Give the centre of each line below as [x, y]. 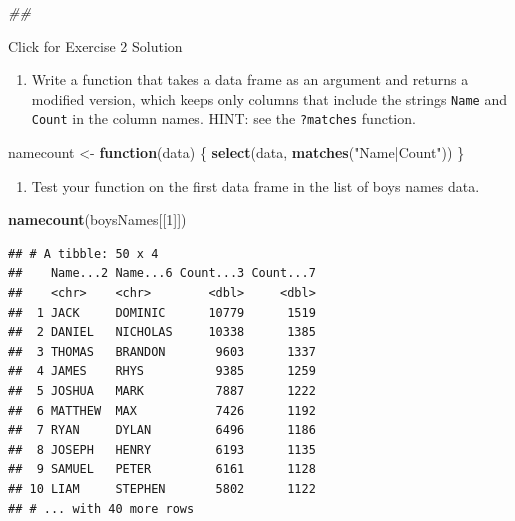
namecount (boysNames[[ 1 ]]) [97, 219]
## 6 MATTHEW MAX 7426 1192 [162, 410]
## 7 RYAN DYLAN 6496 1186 [162, 430]
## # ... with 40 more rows [101, 508]
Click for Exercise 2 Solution [95, 45]
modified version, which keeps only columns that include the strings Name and [269, 98]
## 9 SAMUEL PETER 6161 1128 [162, 469]
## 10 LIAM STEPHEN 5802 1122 [162, 489]
